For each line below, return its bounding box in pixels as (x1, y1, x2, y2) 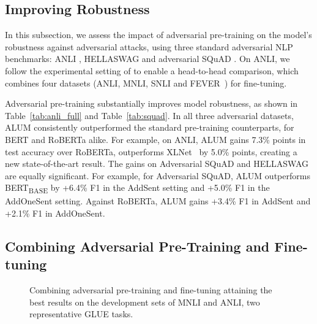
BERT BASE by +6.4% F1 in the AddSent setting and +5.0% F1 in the (5, 181, 270, 196)
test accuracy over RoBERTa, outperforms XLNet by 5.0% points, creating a (5, 145, 297, 158)
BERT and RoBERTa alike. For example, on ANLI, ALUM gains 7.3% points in (5, 133, 306, 145)
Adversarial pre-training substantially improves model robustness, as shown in (5, 97, 298, 110)
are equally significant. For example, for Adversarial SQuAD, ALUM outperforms (5, 169, 310, 182)
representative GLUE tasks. (29, 307, 133, 320)
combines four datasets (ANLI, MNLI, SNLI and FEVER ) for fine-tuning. (5, 76, 287, 89)
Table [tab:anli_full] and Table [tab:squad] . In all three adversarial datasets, (5, 109, 294, 121)
